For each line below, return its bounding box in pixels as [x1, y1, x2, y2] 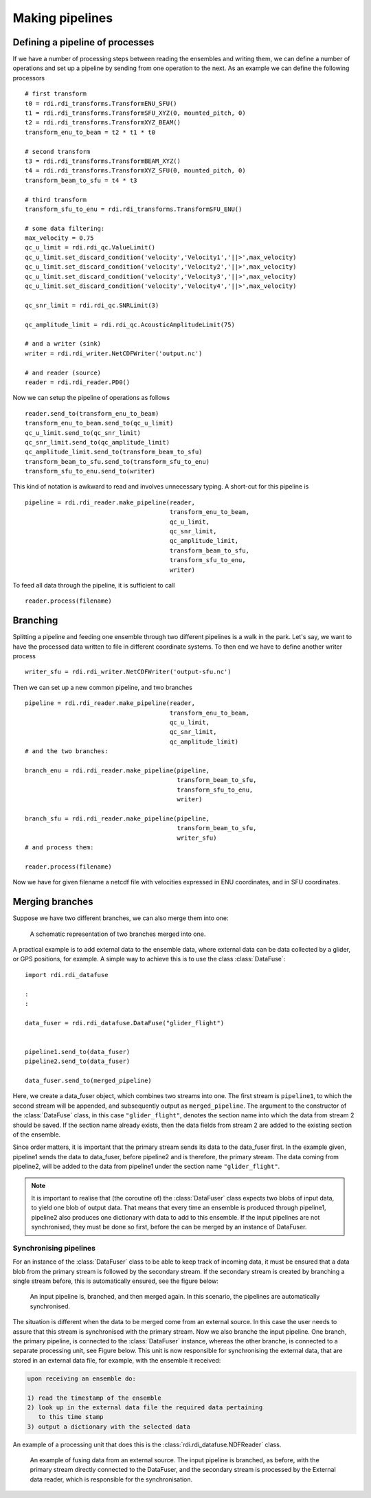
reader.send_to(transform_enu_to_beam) [25, 410, 159, 417]
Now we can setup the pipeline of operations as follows [12, 394, 170, 402]
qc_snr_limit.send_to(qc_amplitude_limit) [25, 438, 170, 446]
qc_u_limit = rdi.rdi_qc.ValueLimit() [25, 244, 156, 251]
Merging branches [12, 896, 93, 908]
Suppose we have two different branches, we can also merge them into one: [12, 914, 229, 922]
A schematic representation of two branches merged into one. [30, 930, 206, 938]
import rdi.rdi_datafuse [25, 971, 109, 979]
